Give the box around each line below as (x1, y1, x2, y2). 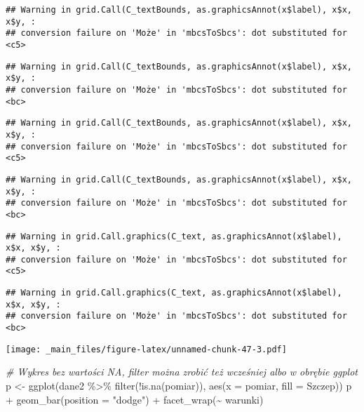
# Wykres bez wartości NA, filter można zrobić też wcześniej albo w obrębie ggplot (6, 364, 358, 379)
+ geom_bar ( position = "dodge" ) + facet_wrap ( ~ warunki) (6, 392, 264, 406)
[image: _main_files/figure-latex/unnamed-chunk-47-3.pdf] (6, 344, 287, 354)
